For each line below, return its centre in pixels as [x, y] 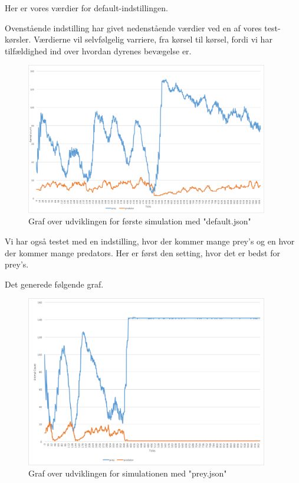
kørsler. [18, 39]
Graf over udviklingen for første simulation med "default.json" [140, 221]
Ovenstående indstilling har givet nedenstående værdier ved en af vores [133, 27]
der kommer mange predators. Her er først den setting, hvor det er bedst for [142, 252]
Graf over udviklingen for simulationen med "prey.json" [128, 473]
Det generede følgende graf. [54, 284]
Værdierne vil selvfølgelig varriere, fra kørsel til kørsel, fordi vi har [153, 39]
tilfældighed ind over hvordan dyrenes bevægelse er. [98, 50]
